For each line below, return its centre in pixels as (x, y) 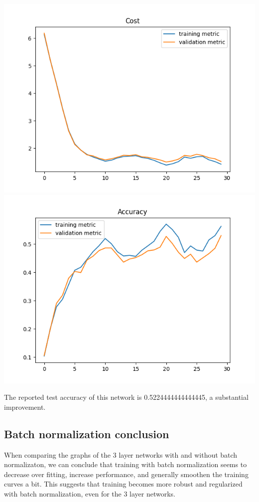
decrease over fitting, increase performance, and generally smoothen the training (126, 474)
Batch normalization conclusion (87, 433)
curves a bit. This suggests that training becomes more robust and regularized (123, 484)
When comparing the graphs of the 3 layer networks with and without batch (121, 454)
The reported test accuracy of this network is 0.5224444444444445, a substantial (126, 397)
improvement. (25, 407)
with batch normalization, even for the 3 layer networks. (90, 493)
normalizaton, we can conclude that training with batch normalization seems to (126, 464)
